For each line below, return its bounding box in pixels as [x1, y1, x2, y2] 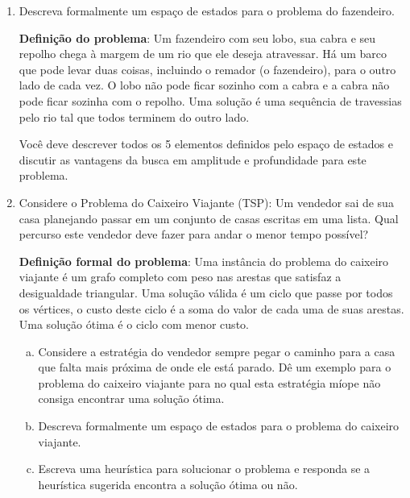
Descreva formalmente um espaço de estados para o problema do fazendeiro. [19, 2, 395, 19]
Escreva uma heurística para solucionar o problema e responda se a [38, 460, 371, 477]
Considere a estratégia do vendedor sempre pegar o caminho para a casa [38, 342, 396, 359]
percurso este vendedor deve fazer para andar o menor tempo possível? [19, 226, 369, 243]
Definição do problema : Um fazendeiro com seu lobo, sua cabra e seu [19, 29, 376, 46]
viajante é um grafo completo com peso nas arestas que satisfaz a [19, 268, 342, 285]
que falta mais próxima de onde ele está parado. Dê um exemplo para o [38, 359, 391, 376]
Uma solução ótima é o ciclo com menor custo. [19, 316, 249, 333]
